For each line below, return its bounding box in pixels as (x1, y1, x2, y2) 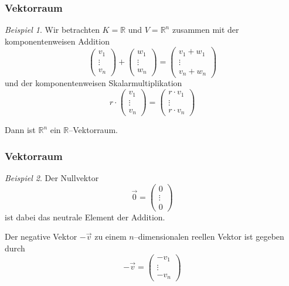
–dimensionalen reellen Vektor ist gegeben (134, 230, 284, 243)
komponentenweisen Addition (5, 35, 110, 47)
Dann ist (5, 124, 36, 136)
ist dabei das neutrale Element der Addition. (5, 210, 165, 223)
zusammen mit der (172, 23, 239, 36)
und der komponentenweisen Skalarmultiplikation (5, 77, 182, 89)
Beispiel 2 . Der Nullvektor (5, 171, 99, 183)
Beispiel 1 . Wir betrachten (5, 23, 100, 36)
